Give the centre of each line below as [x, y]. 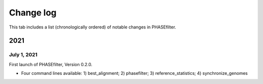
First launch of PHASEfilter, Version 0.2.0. [51, 64]
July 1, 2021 [23, 55]
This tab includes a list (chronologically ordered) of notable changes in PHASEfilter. [93, 27]
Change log [33, 13]
